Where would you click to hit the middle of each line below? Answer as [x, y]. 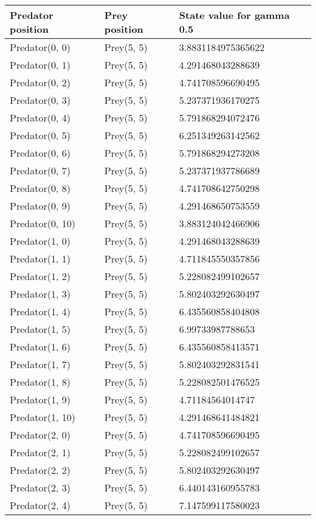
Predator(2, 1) [40, 452]
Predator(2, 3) [40, 487]
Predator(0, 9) [40, 206]
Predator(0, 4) [40, 118]
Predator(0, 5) [40, 135]
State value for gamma [234, 15]
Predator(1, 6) [40, 347]
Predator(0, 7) [40, 170]
